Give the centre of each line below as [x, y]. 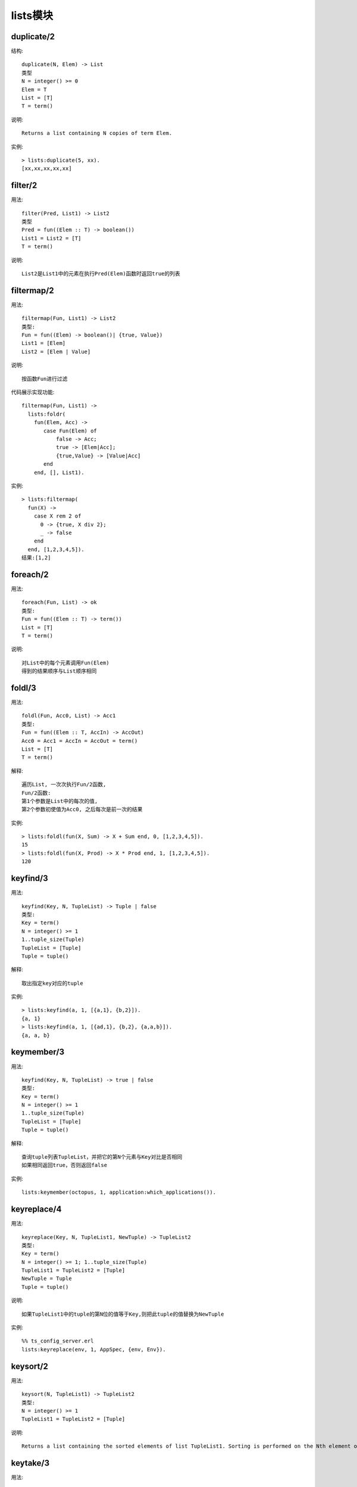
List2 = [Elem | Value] [56, 352]
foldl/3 [24, 688]
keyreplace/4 [36, 1210]
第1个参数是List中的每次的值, [60, 801]
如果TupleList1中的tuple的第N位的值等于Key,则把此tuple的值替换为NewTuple [123, 1314]
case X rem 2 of [57, 516]
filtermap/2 [32, 291]
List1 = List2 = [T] [51, 238]
